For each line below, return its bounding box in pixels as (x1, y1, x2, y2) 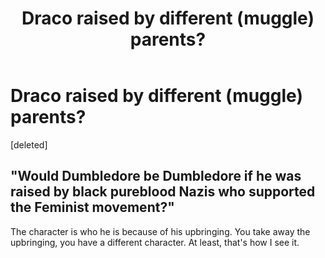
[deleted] (10, 138, 48, 151)
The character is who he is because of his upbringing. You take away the (10, 225, 311, 237)
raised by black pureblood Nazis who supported (10, 183, 316, 201)
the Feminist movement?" (10, 199, 175, 216)
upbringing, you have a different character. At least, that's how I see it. (10, 236, 300, 248)
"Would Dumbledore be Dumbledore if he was (10, 168, 302, 185)
